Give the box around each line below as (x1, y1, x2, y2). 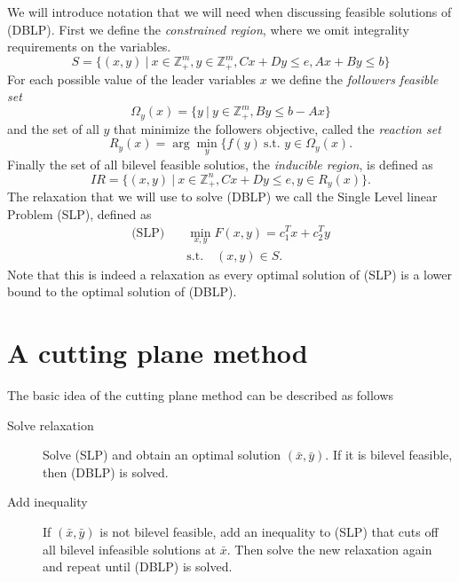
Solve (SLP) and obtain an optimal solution (43, 445, 281, 464)
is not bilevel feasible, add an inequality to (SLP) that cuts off (99, 523, 439, 541)
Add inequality (7, 492, 88, 511)
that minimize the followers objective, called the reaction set (114, 119, 441, 138)
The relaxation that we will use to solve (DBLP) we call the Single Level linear (7, 187, 438, 206)
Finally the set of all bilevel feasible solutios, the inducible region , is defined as (7, 154, 433, 173)
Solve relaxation (7, 415, 94, 434)
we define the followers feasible (271, 69, 439, 88)
